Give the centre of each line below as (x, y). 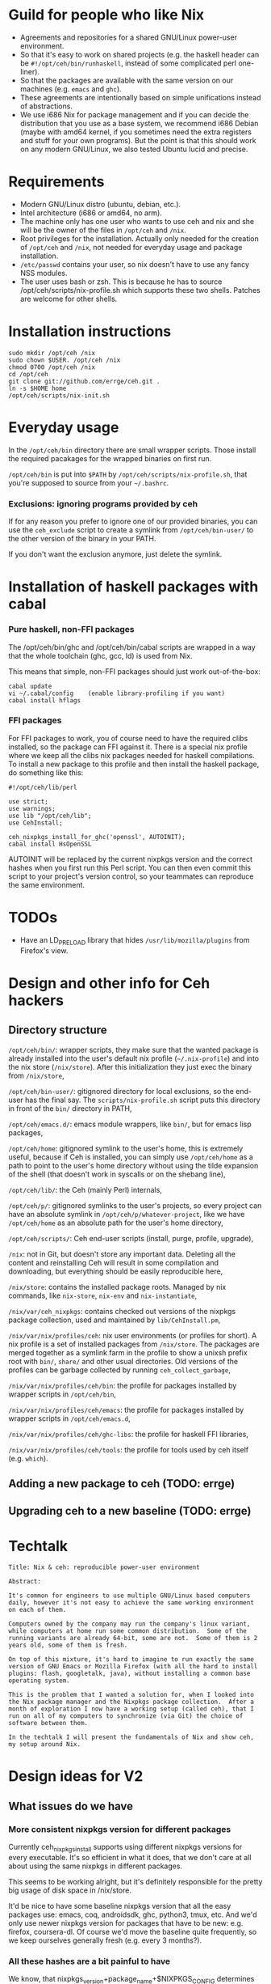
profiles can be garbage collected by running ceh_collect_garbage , (120, 1370)
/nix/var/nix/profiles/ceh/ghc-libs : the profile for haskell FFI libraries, (128, 1434)
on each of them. (38, 1610)
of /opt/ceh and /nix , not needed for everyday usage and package (131, 247)
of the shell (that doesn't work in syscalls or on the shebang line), (117, 1174)
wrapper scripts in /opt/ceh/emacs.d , (69, 1418)
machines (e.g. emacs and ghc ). (71, 89)
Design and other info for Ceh (109, 983)
